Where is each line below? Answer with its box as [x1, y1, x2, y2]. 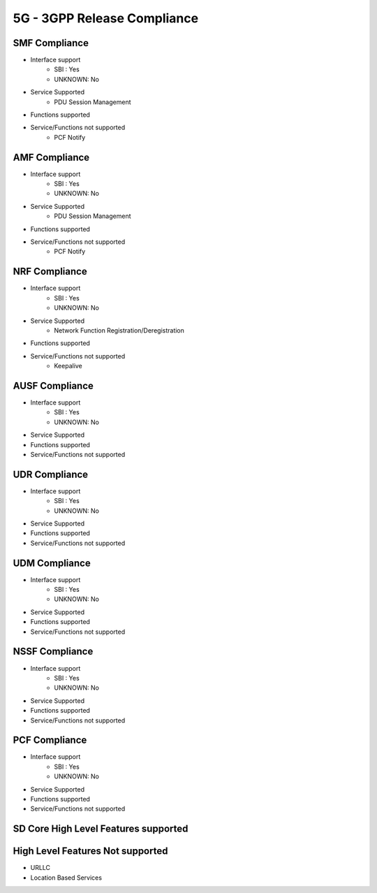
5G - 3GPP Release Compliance [13, 10, 199, 26]
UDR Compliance [13, 468, 89, 480]
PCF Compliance [13, 734, 87, 746]
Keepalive [54, 362, 83, 370]
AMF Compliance [13, 151, 90, 164]
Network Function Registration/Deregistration [54, 326, 185, 335]
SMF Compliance [13, 37, 89, 49]
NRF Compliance [13, 266, 87, 277]
